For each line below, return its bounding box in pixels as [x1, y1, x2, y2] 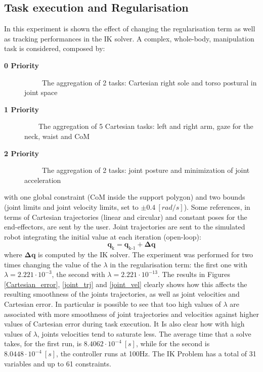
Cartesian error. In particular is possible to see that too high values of [4, 299, 221, 309]
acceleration [24, 174, 61, 185]
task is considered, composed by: [4, 43, 105, 54]
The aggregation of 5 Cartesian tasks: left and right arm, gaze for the [38, 121, 253, 131]
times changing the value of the [4, 259, 101, 269]
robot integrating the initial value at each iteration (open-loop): [4, 231, 201, 242]
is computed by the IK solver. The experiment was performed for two [38, 249, 253, 260]
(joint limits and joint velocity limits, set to [4, 201, 139, 212]
